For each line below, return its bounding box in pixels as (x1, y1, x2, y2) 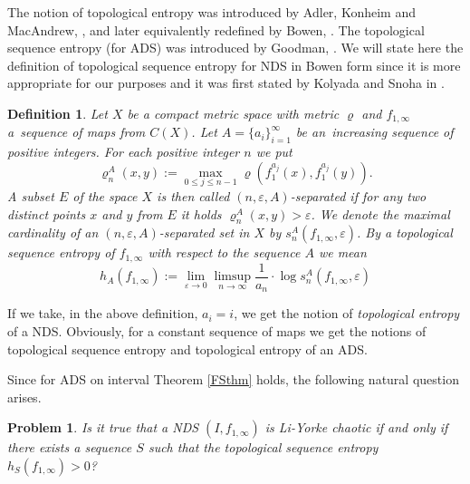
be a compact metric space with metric (127, 103, 340, 122)
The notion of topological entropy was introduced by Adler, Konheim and (7, 3, 416, 21)
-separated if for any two (290, 187, 427, 206)
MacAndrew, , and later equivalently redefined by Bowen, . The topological (7, 20, 425, 39)
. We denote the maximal (311, 204, 450, 223)
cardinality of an (7, 223, 99, 242)
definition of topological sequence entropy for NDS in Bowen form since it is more (7, 55, 461, 74)
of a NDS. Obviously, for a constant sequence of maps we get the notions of (7, 321, 427, 340)
